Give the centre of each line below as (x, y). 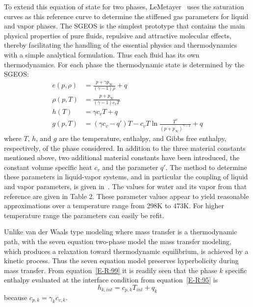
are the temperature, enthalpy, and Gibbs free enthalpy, (143, 138)
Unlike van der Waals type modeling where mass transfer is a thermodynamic (121, 232)
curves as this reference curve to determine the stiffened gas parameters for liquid (126, 16)
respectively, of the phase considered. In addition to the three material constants (125, 148)
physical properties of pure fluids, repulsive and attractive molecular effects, (118, 35)
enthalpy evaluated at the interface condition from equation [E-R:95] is (111, 280)
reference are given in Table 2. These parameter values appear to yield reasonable (126, 196)
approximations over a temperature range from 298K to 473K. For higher (114, 206)
